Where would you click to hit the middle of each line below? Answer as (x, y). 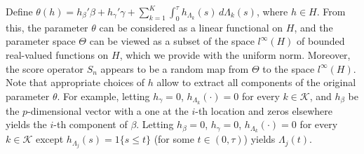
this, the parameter (47, 27)
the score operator (45, 68)
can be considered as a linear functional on (191, 27)
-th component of (90, 124)
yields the (26, 124)
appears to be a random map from (175, 68)
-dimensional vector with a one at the (108, 110)
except (49, 139)
